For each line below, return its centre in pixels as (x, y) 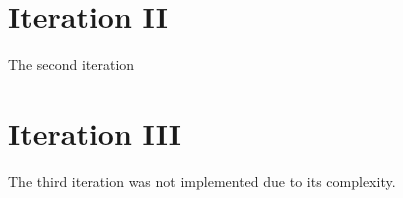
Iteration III (94, 132)
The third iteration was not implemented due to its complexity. (202, 180)
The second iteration (71, 64)
